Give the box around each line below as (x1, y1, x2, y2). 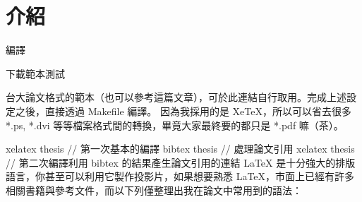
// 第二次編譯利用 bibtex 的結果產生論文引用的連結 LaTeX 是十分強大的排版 (6, 155, 356, 170)
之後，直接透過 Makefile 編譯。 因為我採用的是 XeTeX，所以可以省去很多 (15, 103, 351, 118)
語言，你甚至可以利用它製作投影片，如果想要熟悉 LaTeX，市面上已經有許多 (6, 169, 355, 184)
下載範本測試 (6, 66, 65, 81)
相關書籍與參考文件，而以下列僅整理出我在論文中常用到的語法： (6, 182, 302, 197)
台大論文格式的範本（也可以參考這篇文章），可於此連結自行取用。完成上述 (6, 90, 346, 105)
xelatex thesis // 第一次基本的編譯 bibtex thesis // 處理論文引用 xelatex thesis (6, 141, 355, 156)
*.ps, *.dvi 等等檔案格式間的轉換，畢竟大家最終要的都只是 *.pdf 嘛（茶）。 (6, 117, 344, 132)
